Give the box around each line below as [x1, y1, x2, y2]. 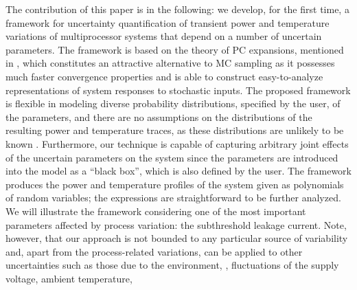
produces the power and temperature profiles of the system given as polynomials [5, 177, 344, 191]
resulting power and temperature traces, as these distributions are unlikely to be [5, 123, 344, 137]
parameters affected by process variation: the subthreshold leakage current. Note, [5, 217, 347, 232]
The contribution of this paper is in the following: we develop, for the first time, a [5, 2, 349, 16]
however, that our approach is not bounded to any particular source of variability [5, 231, 348, 245]
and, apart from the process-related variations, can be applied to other [5, 244, 303, 258]
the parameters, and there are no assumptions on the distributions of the [5, 109, 312, 124]
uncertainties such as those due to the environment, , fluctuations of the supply [5, 258, 339, 272]
